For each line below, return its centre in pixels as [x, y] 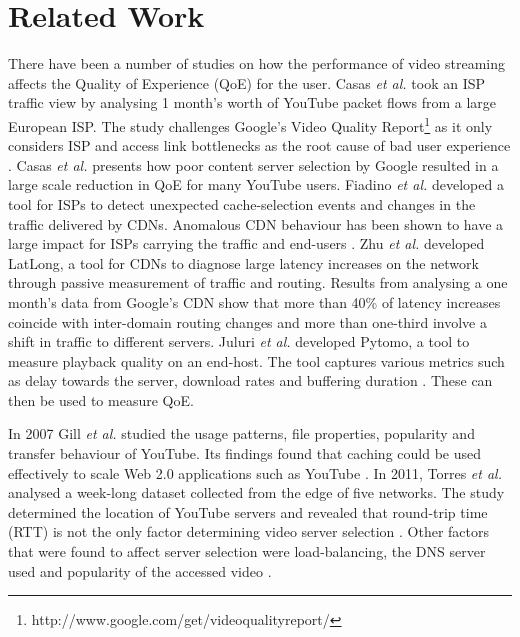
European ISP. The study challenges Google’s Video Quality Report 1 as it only [250, 124]
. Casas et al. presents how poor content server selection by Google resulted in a [253, 164]
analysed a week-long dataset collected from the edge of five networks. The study [256, 492]
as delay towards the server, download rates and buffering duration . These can [250, 380]
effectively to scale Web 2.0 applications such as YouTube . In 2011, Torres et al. [255, 472]
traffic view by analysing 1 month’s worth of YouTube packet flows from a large [252, 102]
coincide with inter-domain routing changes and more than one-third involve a [247, 321]
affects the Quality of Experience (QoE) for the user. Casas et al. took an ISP [247, 82]
